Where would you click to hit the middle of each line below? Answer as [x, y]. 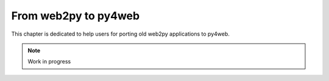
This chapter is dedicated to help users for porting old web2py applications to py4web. [120, 34]
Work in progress [49, 62]
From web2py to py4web [76, 16]
